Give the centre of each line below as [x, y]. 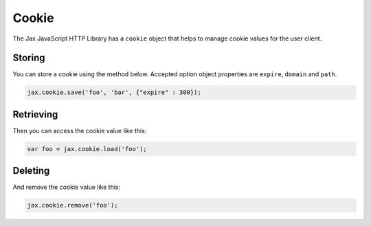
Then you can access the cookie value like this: [80, 131]
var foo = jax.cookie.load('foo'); [87, 149]
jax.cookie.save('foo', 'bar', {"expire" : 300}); [114, 92]
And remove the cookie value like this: [66, 187]
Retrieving [35, 114]
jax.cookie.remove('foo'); [72, 205]
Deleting [31, 171]
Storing [29, 58]
